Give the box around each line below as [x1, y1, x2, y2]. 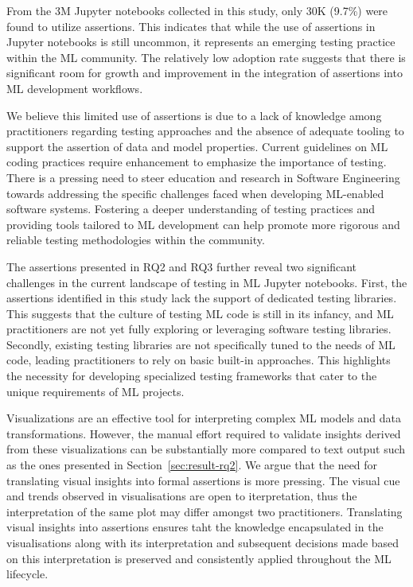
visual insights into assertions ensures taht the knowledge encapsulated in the [6, 519, 384, 535]
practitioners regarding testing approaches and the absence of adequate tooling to [6, 122, 404, 139]
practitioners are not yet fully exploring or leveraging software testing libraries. [6, 321, 392, 337]
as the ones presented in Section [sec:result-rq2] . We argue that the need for [6, 457, 378, 473]
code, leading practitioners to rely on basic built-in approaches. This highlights [6, 352, 391, 368]
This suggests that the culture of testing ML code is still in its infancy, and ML [6, 305, 394, 321]
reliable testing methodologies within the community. [6, 231, 265, 248]
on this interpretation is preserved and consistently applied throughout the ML [6, 550, 392, 566]
